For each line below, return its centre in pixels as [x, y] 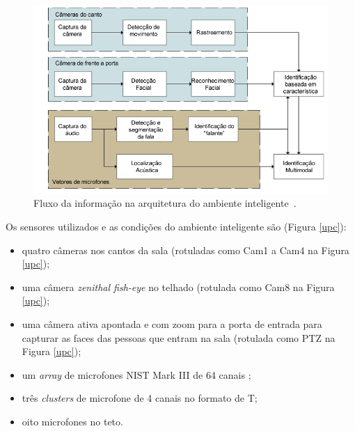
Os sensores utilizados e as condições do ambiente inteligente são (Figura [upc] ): [176, 226]
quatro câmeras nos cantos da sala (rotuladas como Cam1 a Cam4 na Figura [186, 250]
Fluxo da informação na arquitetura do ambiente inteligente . [165, 203]
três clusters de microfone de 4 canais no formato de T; [140, 398]
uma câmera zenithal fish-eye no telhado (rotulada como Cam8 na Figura [178, 287]
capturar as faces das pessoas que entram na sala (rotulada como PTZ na [179, 337]
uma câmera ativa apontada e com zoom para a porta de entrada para [172, 323]
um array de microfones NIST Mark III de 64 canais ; [136, 374]
